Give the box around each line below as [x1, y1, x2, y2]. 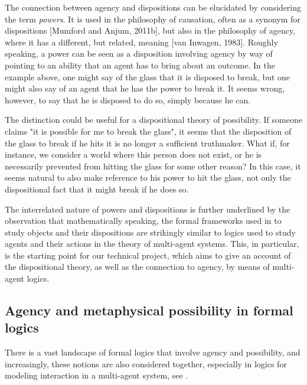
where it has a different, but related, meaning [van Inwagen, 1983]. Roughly [5, 35, 278, 48]
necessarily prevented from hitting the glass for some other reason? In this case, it [5, 159, 301, 172]
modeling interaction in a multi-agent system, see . [5, 369, 188, 381]
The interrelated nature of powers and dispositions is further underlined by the [5, 203, 290, 215]
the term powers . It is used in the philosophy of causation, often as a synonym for [5, 12, 301, 25]
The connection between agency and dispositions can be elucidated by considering [5, 1, 302, 13]
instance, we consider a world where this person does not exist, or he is [5, 148, 262, 161]
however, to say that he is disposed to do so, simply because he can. [5, 93, 251, 106]
